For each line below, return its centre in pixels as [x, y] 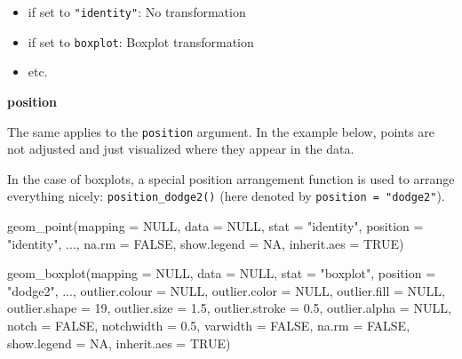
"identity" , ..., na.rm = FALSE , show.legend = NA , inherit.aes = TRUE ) [206, 243]
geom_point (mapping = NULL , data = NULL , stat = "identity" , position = [215, 226]
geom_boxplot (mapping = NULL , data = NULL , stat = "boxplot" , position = [222, 273]
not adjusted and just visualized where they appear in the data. [181, 149]
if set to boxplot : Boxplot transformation [141, 41]
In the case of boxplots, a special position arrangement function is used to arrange [231, 178]
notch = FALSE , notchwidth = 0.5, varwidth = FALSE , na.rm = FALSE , [209, 325]
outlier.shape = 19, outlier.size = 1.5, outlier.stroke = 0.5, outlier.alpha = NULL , [229, 308]
